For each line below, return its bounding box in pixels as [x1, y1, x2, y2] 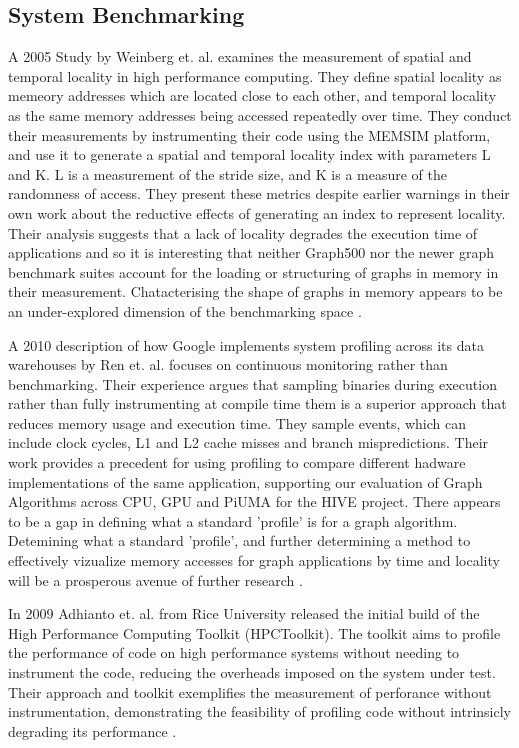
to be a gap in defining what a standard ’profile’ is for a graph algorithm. [8, 510, 458, 531]
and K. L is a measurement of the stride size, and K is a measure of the [8, 163, 447, 184]
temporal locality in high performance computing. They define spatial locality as [8, 65, 502, 86]
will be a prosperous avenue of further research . [8, 569, 303, 590]
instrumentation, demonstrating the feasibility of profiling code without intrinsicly [8, 701, 511, 722]
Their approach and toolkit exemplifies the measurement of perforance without [8, 681, 492, 702]
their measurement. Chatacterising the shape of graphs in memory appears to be [8, 281, 503, 302]
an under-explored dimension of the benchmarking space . [8, 300, 362, 321]
